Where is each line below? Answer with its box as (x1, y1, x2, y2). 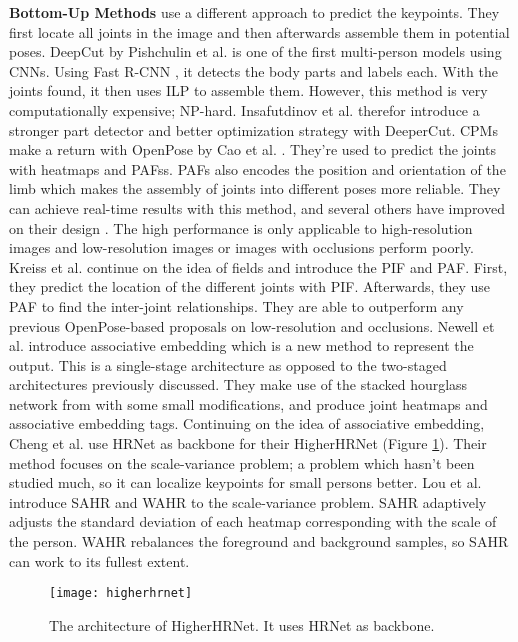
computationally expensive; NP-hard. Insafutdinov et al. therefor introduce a (9, 99, 480, 120)
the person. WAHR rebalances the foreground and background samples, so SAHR (9, 531, 509, 552)
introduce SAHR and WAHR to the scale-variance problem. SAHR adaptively (9, 491, 487, 512)
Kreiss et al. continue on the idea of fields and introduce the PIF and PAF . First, (9, 256, 508, 277)
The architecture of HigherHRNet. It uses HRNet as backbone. (49, 614, 435, 635)
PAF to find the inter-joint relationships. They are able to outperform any (9, 295, 464, 316)
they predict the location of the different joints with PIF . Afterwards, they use (9, 276, 491, 297)
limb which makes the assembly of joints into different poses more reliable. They (9, 178, 501, 199)
